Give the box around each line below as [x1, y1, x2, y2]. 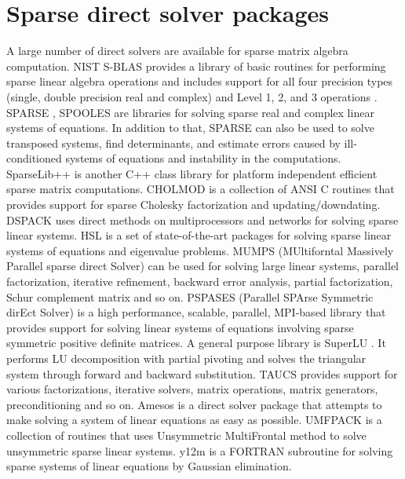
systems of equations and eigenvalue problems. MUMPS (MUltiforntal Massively [6, 242, 394, 258]
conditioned [6, 150, 62, 166]
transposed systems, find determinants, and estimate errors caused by [6, 134, 341, 151]
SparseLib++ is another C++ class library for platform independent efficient [6, 165, 378, 181]
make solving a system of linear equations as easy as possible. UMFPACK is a [6, 411, 382, 428]
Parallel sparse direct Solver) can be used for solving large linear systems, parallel [6, 258, 399, 274]
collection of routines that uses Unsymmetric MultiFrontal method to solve [6, 426, 367, 443]
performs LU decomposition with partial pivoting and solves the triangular [6, 350, 367, 366]
